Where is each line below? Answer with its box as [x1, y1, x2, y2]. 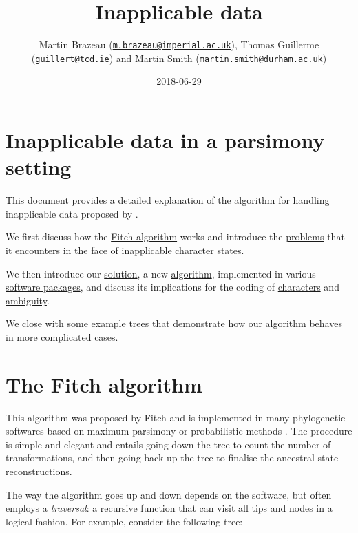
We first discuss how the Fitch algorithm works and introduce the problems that [6, 229, 345, 244]
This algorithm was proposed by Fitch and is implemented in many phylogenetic [6, 410, 346, 424]
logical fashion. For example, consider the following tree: [6, 514, 243, 528]
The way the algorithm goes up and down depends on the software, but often [6, 487, 332, 501]
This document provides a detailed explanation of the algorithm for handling [6, 193, 330, 207]
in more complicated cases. [6, 329, 118, 344]
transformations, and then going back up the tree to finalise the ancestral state [6, 450, 339, 465]
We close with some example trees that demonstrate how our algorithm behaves [6, 316, 342, 331]
